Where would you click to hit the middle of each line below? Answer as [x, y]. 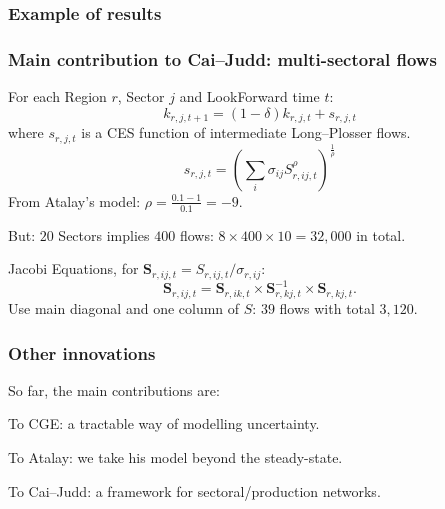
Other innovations [82, 352]
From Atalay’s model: [74, 200]
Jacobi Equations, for [73, 268]
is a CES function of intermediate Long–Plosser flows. [246, 132]
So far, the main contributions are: [114, 389]
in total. [381, 234]
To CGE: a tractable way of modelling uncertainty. [164, 423]
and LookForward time [249, 96]
